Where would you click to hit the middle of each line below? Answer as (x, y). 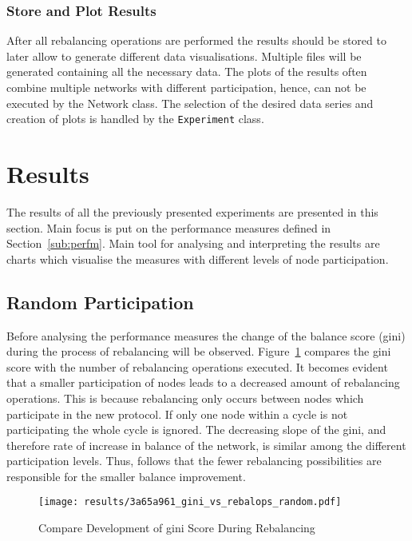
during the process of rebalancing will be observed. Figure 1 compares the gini (199, 351)
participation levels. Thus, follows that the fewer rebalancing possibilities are (194, 461)
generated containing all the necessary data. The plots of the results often (187, 72)
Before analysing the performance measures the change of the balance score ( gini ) (206, 335)
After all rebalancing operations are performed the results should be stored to (196, 40)
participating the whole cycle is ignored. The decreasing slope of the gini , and (196, 430)
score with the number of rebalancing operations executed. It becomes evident (197, 366)
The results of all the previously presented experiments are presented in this (192, 211)
